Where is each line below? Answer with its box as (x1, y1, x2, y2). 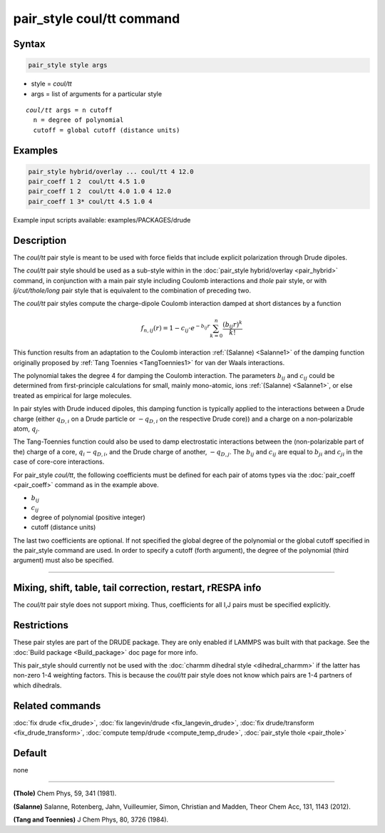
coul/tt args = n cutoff (26, 106, 113, 114)
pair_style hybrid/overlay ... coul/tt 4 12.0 (28, 168, 194, 175)
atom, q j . (13, 424, 40, 434)
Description (13, 234, 67, 246)
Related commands (13, 700, 101, 712)
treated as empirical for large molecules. (13, 391, 132, 399)
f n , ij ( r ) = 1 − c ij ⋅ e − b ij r (140, 322, 210, 334)
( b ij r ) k (222, 319, 242, 330)
